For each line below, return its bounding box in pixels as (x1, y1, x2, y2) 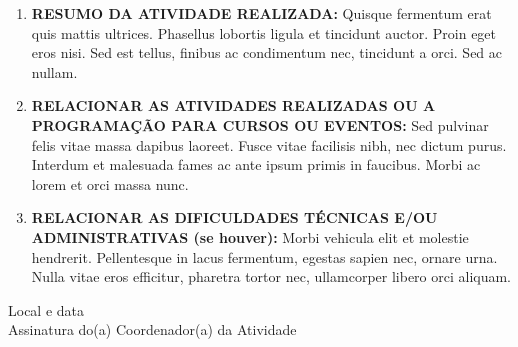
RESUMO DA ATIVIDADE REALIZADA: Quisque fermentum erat (31, 3, 492, 23)
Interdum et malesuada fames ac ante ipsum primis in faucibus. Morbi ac (31, 154, 481, 175)
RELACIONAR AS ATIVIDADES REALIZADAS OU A (31, 95, 436, 116)
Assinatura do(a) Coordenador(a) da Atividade (8, 319, 297, 340)
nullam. (31, 61, 78, 82)
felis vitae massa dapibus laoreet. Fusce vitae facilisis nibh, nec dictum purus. (31, 134, 507, 155)
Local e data (8, 299, 85, 320)
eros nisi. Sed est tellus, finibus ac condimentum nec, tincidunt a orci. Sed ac (31, 42, 503, 63)
